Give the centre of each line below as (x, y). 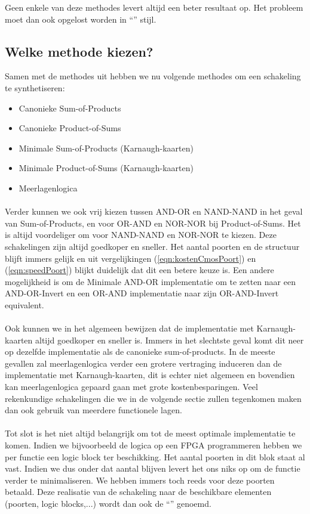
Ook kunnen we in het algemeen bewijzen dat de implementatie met (129, 328)
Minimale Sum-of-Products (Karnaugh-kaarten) (106, 148)
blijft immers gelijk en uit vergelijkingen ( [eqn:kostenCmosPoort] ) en (131, 258)
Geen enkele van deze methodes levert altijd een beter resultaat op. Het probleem (154, 7)
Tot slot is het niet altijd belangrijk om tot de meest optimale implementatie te (150, 433)
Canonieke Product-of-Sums (70, 128)
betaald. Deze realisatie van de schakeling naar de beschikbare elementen (138, 492)
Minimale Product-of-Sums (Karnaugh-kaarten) (106, 168)
